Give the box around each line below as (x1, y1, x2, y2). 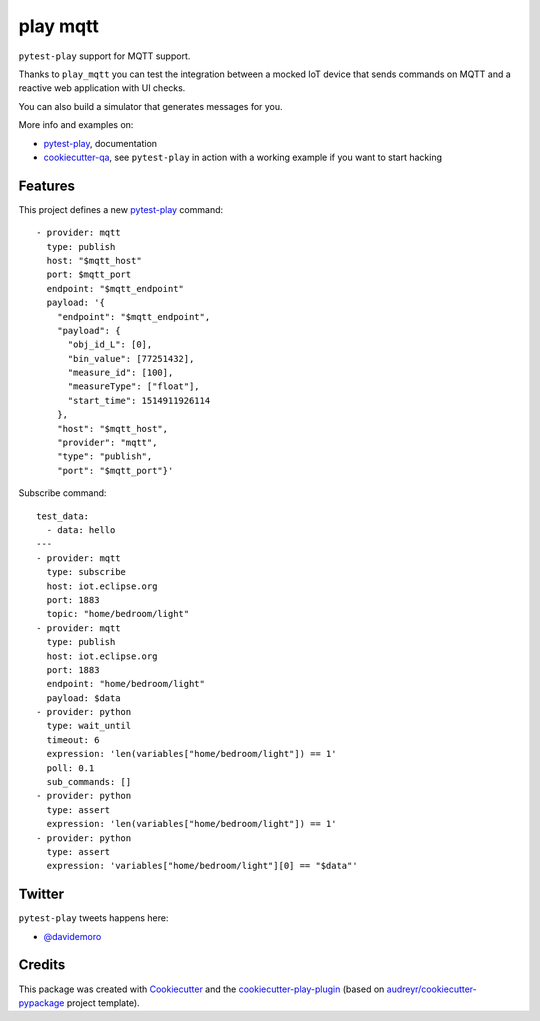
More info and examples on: (18, 119, 134, 131)
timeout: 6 (46, 734, 100, 745)
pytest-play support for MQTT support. (18, 50, 191, 62)
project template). (66, 996, 140, 1009)
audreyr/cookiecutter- (386, 983, 477, 995)
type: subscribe (46, 566, 127, 578)
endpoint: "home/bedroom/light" (46, 678, 205, 690)
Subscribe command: (18, 487, 107, 499)
